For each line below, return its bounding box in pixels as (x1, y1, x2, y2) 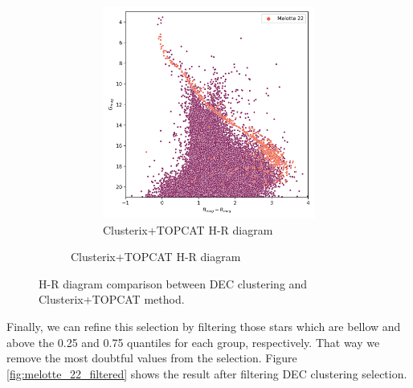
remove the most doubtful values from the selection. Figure (6, 349, 297, 366)
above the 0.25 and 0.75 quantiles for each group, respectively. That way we (6, 333, 380, 350)
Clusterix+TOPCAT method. (39, 291, 185, 308)
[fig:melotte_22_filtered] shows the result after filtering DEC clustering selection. (6, 365, 407, 382)
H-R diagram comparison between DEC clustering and (39, 275, 308, 292)
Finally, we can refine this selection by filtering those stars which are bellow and (6, 317, 401, 334)
